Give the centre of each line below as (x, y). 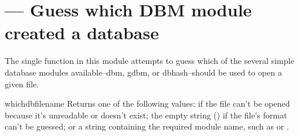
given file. (22, 84)
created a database (82, 33)
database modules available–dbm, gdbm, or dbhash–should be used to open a (143, 72)
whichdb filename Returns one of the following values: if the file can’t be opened (147, 103)
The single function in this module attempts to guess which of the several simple (149, 61)
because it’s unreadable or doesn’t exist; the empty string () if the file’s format (146, 115)
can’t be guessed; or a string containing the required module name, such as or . (147, 126)
